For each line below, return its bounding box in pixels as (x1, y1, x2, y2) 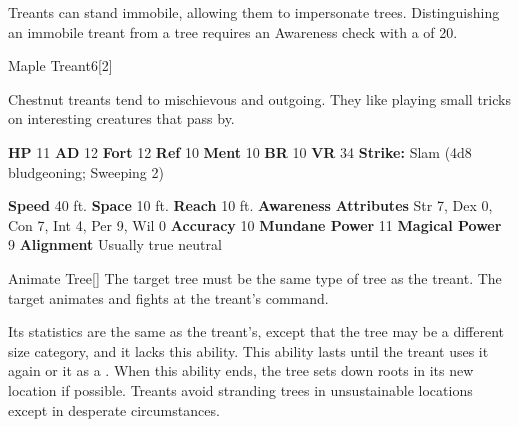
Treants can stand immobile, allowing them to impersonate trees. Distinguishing (8, 2, 500, 22)
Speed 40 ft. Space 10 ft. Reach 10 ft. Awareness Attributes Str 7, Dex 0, (8, 195, 493, 216)
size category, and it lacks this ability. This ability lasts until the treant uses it (8, 340, 489, 361)
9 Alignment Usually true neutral (8, 234, 222, 255)
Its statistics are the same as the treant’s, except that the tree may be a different (8, 321, 505, 342)
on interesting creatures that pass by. (8, 108, 235, 129)
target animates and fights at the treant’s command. (8, 287, 329, 308)
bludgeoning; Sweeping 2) (8, 161, 164, 182)
